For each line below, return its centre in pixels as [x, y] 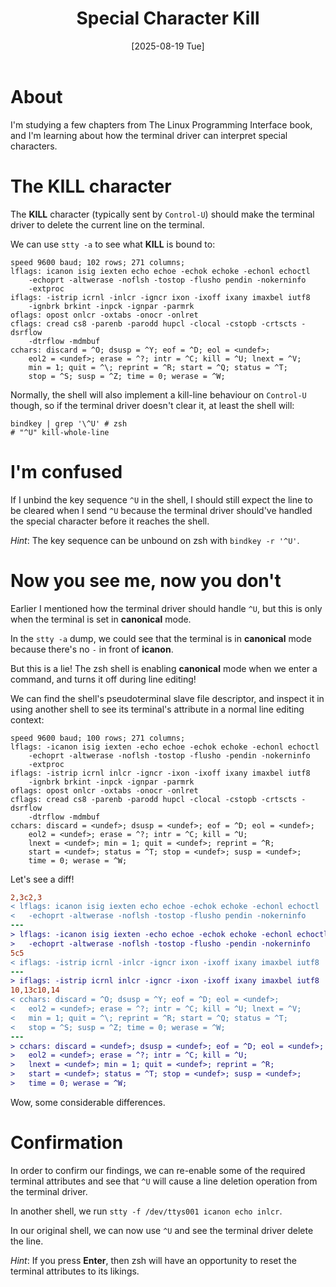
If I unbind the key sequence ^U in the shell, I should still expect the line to [161, 499]
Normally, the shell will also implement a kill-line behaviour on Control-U [158, 394]
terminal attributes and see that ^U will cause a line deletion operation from [164, 1181]
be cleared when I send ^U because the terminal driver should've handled [161, 510]
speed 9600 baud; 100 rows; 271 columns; [98, 738]
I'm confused [66, 471]
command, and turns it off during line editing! [103, 679]
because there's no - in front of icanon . [92, 649]
